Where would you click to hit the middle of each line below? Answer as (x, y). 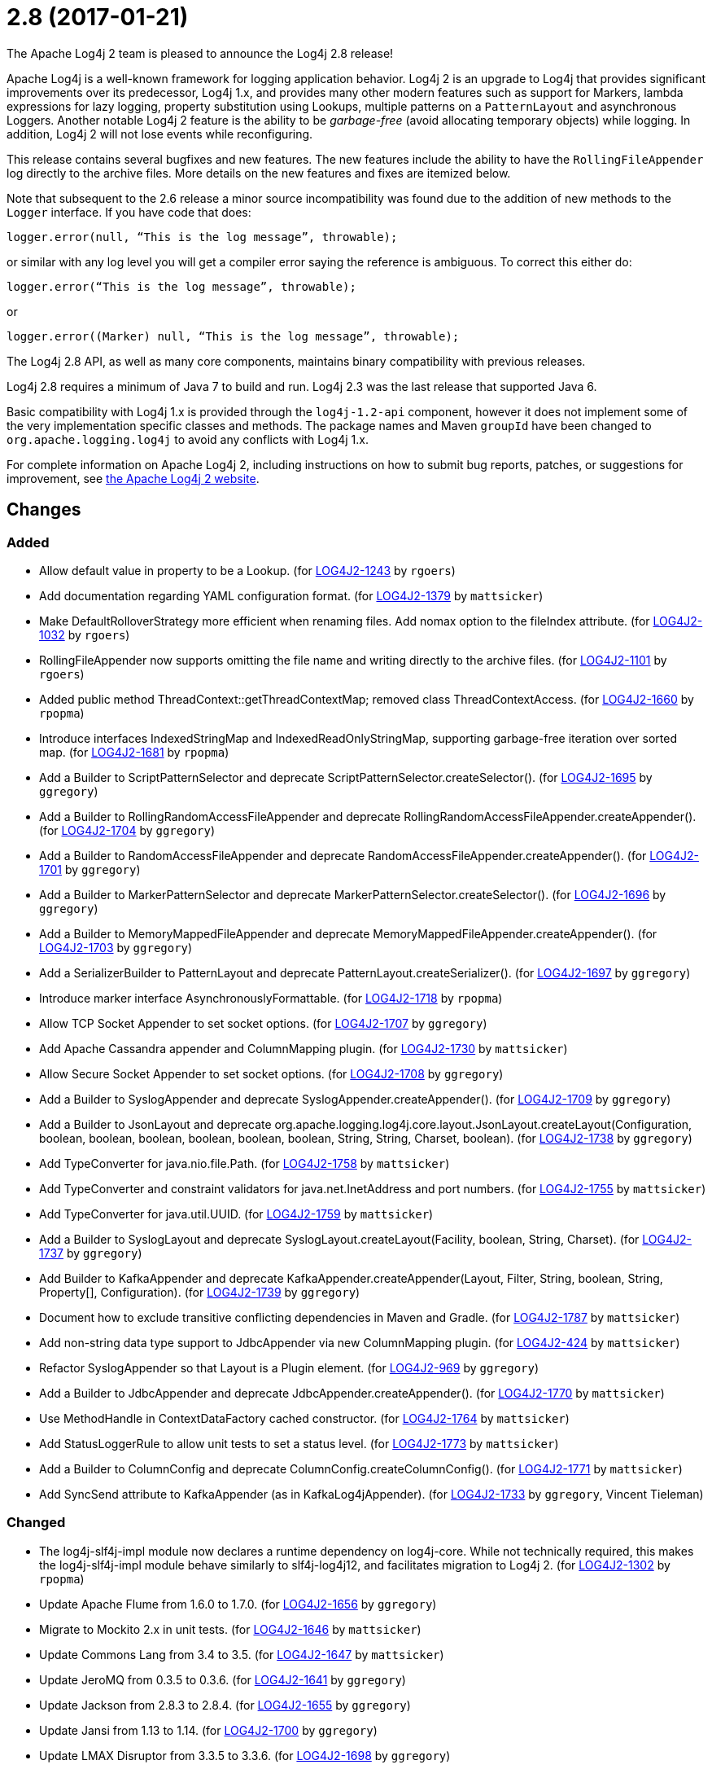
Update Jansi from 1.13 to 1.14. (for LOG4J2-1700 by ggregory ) (208, 1730)
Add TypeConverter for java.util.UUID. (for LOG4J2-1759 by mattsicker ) (236, 1214)
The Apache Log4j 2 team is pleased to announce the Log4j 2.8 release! (200, 53)
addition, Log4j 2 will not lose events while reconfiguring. (160, 134)
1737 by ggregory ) (91, 1253)
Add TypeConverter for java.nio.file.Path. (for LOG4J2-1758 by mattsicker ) (245, 1163)
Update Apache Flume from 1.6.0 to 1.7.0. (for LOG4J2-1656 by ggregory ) (238, 1604)
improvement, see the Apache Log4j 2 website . (133, 478)
